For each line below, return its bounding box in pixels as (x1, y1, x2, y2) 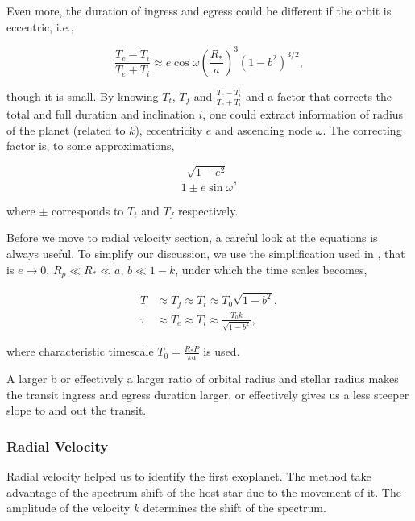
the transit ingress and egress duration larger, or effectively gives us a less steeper (6, 386, 409, 402)
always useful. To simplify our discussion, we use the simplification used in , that (6, 245, 405, 261)
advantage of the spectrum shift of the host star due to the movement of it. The (6, 483, 401, 500)
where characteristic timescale (6, 343, 154, 360)
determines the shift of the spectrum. (143, 499, 326, 516)
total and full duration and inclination (6, 106, 195, 123)
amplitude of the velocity (6, 499, 131, 516)
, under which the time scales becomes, (175, 260, 367, 277)
